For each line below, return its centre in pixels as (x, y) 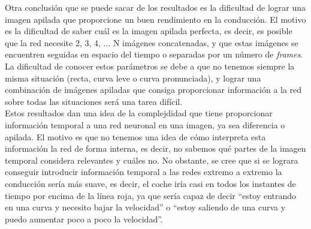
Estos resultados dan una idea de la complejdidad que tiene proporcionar (139, 113)
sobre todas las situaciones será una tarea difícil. (94, 101)
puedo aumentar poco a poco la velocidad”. (84, 219)
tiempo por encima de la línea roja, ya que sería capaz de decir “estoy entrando (151, 195)
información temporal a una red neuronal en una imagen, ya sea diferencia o (145, 124)
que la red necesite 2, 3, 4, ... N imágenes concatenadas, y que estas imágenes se (152, 42)
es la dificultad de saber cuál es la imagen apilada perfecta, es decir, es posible (149, 31)
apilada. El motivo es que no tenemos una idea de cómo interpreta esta (135, 136)
